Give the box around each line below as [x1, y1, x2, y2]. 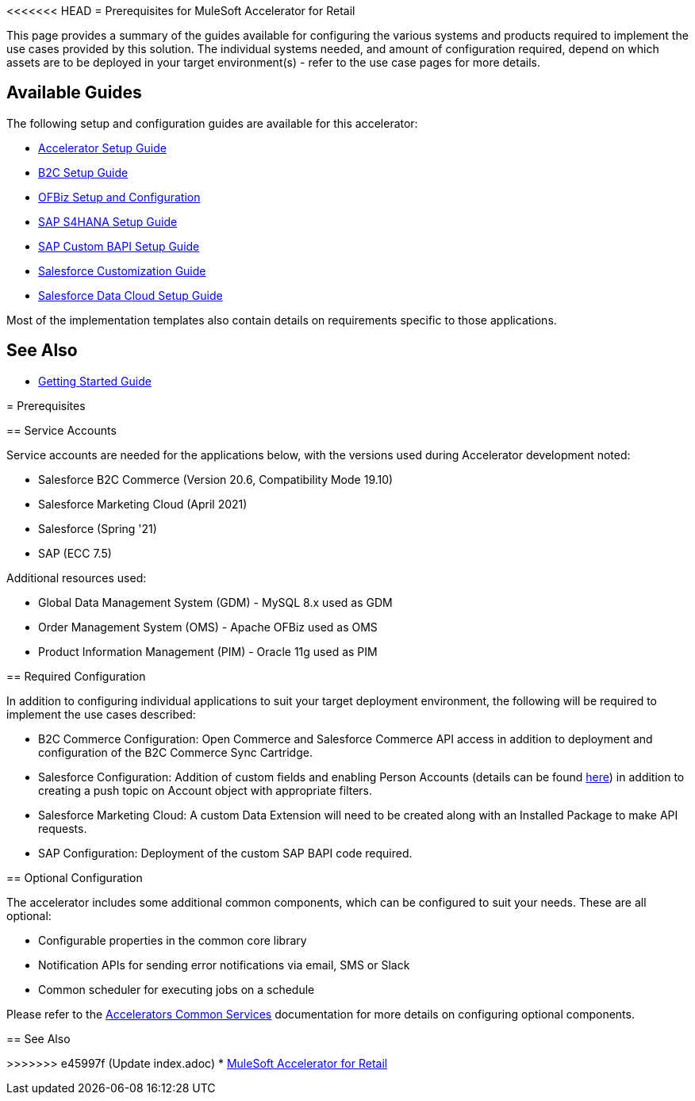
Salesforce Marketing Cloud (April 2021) [38, 497, 248, 511]
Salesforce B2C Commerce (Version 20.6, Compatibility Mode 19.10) [38, 472, 394, 486]
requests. [38, 821, 87, 835]
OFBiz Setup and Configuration [38, 190, 201, 204]
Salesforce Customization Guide [38, 263, 206, 278]
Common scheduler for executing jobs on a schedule [38, 982, 315, 996]
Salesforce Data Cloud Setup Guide [38, 288, 223, 302]
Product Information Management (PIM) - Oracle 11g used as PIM [38, 644, 378, 658]
